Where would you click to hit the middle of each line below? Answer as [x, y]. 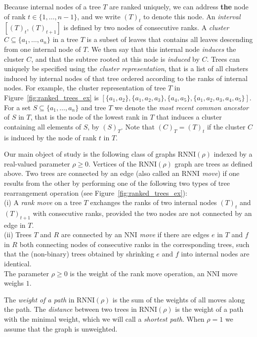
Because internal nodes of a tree [52, 6]
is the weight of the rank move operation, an [137, 273]
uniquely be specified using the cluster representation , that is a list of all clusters [126, 68]
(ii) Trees [18, 234]
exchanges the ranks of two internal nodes [153, 202]
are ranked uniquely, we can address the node [179, 6]
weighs [14, 283]
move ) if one [221, 173]
